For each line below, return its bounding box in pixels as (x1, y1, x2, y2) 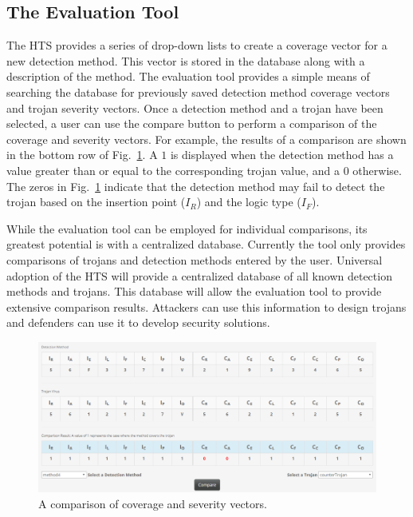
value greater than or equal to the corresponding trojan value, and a (6, 161, 340, 178)
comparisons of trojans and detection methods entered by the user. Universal (6, 251, 383, 268)
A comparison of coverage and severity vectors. (38, 495, 267, 511)
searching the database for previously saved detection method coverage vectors (6, 83, 390, 100)
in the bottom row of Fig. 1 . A (6, 146, 158, 163)
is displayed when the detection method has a (170, 146, 394, 163)
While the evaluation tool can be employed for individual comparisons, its (6, 220, 368, 237)
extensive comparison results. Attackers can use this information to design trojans (6, 298, 407, 315)
